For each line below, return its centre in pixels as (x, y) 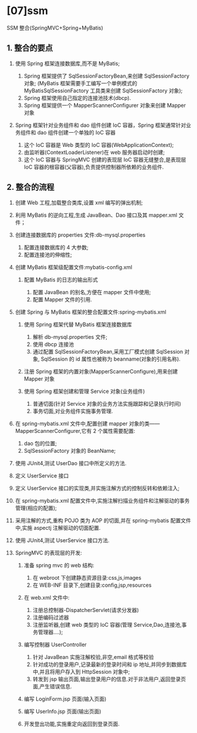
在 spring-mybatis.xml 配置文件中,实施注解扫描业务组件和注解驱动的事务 (102, 500)
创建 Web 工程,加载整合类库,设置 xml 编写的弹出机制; (79, 202)
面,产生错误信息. (52, 686)
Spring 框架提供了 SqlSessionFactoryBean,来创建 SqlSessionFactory (107, 76)
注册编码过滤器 (51, 617)
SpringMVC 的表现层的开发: (49, 553)
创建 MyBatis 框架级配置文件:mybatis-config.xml (74, 267)
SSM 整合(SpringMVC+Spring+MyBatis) (55, 28)
